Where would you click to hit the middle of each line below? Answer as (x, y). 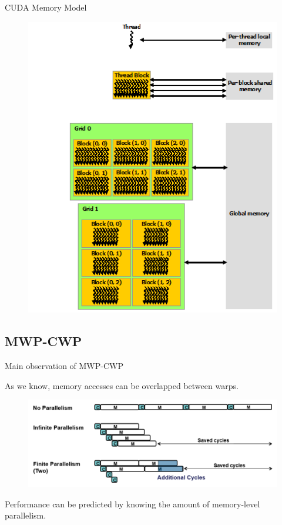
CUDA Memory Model (46, 7)
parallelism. (26, 515)
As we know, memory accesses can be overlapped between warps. (122, 385)
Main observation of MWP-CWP (64, 366)
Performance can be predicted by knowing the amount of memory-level (132, 504)
